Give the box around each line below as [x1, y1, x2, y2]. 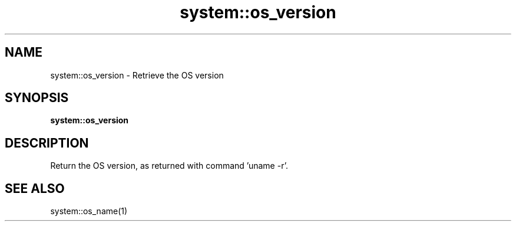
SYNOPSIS [5, 90, 69, 106]
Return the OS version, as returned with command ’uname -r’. [50, 161, 288, 171]
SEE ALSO [5, 181, 65, 196]
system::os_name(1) [50, 206, 128, 217]
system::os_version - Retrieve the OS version [50, 70, 224, 80]
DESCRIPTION [5, 135, 89, 150]
